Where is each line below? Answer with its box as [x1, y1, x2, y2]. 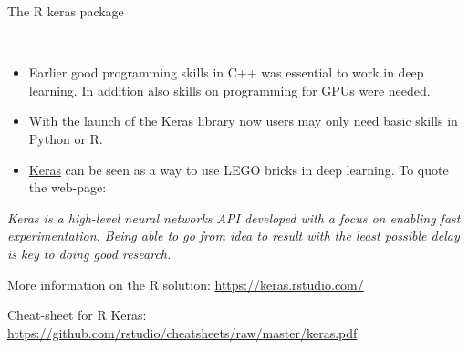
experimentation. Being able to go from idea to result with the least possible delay [7, 226, 460, 245]
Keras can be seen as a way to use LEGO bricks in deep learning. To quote [28, 159, 449, 179]
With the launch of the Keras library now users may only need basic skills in [28, 111, 458, 130]
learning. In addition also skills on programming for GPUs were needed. [28, 80, 431, 99]
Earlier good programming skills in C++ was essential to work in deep [28, 63, 424, 82]
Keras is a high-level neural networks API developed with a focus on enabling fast [7, 208, 461, 227]
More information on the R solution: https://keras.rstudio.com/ [7, 274, 364, 293]
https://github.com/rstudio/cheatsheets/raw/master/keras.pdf [7, 323, 358, 342]
